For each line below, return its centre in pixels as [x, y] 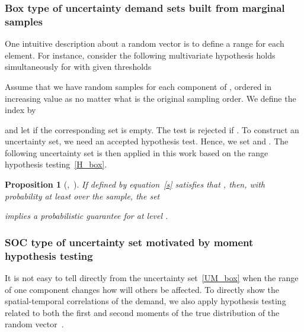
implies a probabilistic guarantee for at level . [87, 216]
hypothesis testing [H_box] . [56, 164]
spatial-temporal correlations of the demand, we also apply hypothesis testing [145, 301]
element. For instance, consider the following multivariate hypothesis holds [140, 55]
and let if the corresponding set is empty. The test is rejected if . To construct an [152, 129]
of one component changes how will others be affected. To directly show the [142, 289]
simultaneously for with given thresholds [78, 67]
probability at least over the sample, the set [82, 196]
